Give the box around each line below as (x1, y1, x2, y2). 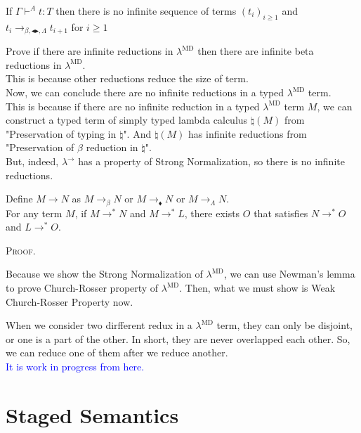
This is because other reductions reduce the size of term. (6, 71, 249, 86)
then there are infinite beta (197, 44, 314, 58)
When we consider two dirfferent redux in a (6, 318, 192, 332)
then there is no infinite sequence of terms (55, 4, 237, 18)
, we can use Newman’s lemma (223, 266, 355, 281)
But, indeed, (6, 154, 59, 168)
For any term (6, 205, 63, 220)
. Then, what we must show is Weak (179, 280, 336, 295)
